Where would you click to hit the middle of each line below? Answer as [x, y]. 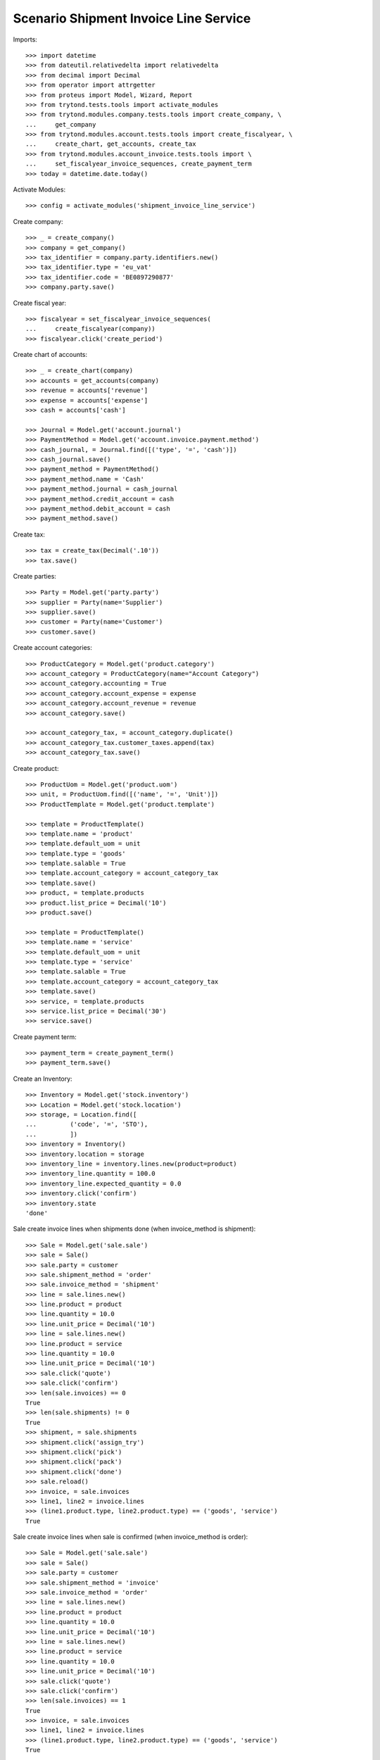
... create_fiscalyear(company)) [91, 329]
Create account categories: [53, 648]
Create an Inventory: [43, 1079]
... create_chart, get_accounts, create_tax [111, 144]
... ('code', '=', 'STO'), [87, 1124]
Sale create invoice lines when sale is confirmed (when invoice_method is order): [131, 1537]
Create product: [36, 768]
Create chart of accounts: [50, 355]
